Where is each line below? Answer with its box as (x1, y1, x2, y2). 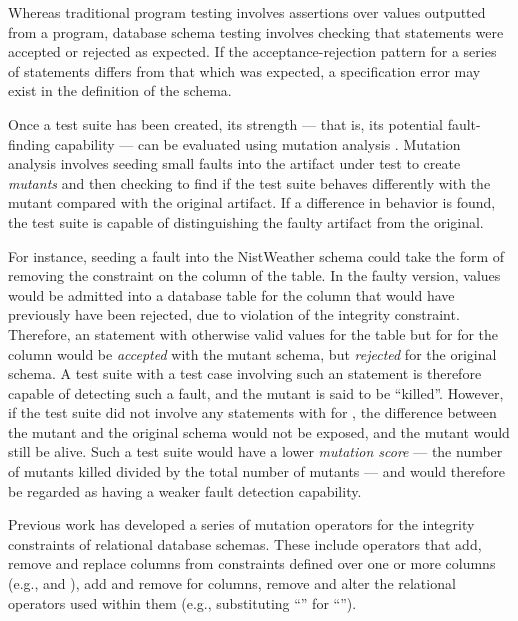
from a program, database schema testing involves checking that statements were (8, 21, 504, 42)
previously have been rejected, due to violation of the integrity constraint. (8, 304, 460, 325)
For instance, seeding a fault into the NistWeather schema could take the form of (8, 245, 505, 266)
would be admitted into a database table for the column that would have (8, 284, 455, 305)
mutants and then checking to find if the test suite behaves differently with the (8, 172, 491, 193)
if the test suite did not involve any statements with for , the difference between (8, 402, 497, 423)
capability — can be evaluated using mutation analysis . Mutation (54, 133, 461, 154)
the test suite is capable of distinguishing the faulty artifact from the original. (8, 211, 484, 232)
